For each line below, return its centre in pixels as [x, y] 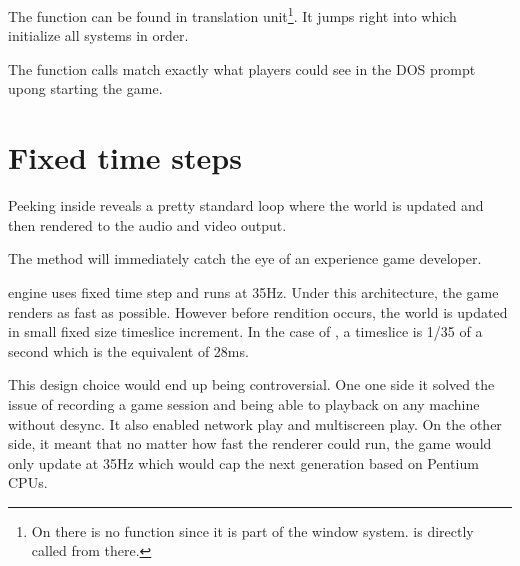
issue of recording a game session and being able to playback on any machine [244, 403]
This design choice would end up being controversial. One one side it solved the [251, 384]
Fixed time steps [125, 157]
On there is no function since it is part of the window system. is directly [252, 530]
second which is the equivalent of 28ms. [128, 350]
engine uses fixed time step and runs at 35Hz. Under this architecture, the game [253, 291]
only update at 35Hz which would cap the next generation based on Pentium [243, 462]
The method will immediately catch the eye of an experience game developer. [245, 258]
